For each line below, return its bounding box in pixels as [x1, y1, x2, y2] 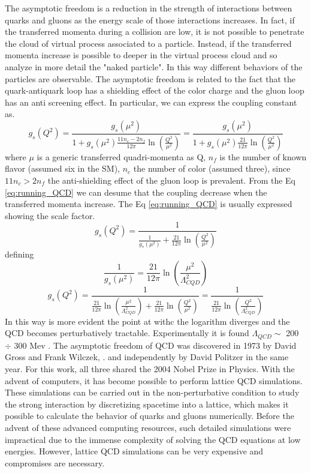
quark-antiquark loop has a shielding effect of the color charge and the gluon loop [5, 84, 304, 97]
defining [5, 248, 34, 261]
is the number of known [219, 150, 307, 163]
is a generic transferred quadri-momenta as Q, [37, 150, 206, 163]
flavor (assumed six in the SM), [5, 162, 120, 175]
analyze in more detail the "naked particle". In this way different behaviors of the [5, 60, 303, 73]
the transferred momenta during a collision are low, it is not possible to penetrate [5, 25, 304, 38]
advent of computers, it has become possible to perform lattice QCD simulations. [5, 374, 303, 387]
